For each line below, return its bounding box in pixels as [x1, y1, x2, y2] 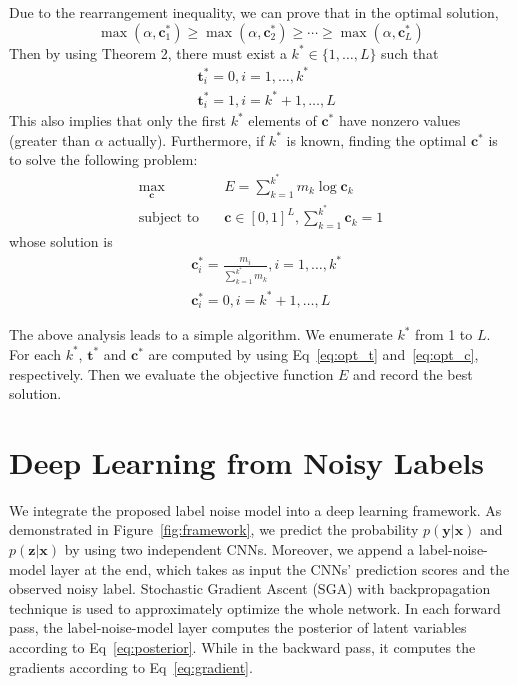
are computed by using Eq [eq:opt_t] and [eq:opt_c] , [148, 343, 479, 364]
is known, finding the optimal [286, 129, 467, 150]
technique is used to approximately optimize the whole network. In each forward [9, 597, 501, 618]
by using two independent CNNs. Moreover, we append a [64, 539, 415, 560]
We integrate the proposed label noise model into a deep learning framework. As [9, 499, 502, 520]
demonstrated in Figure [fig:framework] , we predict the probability [9, 519, 419, 540]
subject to [138, 211, 200, 226]
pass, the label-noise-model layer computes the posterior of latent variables [9, 617, 467, 638]
